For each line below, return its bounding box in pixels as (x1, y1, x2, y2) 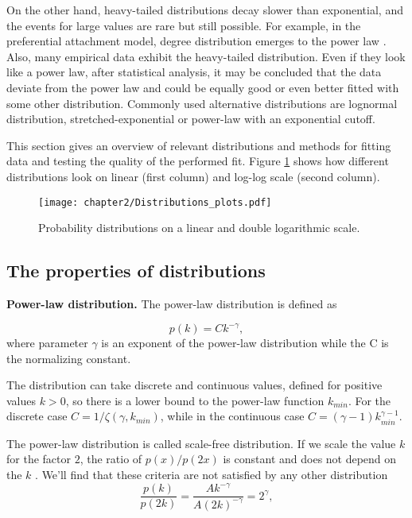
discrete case (6, 408, 68, 424)
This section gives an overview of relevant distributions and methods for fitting (6, 137, 391, 153)
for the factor (6, 450, 71, 467)
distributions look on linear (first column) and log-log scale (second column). (6, 168, 380, 184)
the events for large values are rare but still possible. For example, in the (6, 17, 361, 33)
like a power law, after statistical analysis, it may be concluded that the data (6, 64, 382, 80)
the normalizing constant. (6, 350, 131, 366)
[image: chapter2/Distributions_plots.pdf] (38, 196, 272, 208)
